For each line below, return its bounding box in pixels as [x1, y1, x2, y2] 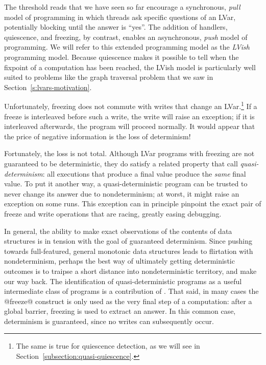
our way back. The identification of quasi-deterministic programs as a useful [4, 275, 242, 286]
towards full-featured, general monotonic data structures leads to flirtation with [4, 245, 253, 256]
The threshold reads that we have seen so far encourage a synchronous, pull [4, 2, 240, 12]
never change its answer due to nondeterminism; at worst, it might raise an [4, 188, 239, 199]
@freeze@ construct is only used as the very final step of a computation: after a [4, 295, 252, 306]
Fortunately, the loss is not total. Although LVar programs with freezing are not [4, 148, 255, 159]
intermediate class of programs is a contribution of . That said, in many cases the [4, 286, 259, 296]
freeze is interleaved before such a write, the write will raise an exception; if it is [4, 111, 255, 121]
